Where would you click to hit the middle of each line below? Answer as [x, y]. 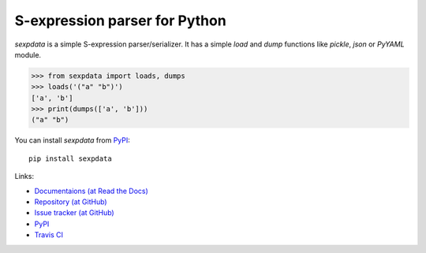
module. [28, 54]
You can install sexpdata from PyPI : [72, 140]
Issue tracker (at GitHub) [74, 213]
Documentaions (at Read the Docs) [92, 191]
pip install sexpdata [70, 158]
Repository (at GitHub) [71, 202]
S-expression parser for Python [120, 20]
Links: [24, 177]
